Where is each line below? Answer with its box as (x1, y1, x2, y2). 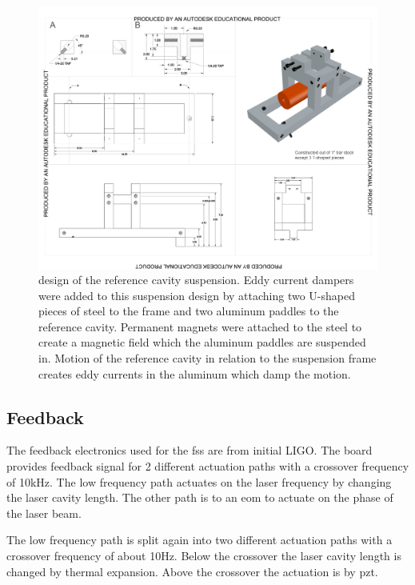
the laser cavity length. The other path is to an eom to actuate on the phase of (6, 489, 393, 506)
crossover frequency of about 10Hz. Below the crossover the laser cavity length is (6, 547, 401, 564)
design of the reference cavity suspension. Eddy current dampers (38, 271, 354, 288)
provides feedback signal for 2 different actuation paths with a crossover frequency (6, 458, 409, 475)
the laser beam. (6, 504, 82, 521)
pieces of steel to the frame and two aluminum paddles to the (38, 303, 339, 319)
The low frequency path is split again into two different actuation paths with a (6, 531, 393, 548)
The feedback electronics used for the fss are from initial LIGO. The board (6, 442, 373, 459)
